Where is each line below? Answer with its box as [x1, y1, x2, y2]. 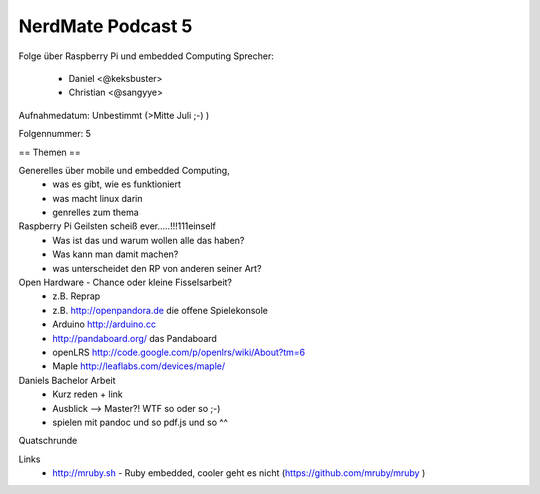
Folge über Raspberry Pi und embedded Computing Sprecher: [18, 50, 274, 62]
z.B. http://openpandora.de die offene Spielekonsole [52, 304, 269, 316]
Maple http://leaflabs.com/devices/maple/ [52, 360, 226, 372]
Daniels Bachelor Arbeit [18, 374, 116, 386]
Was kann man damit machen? [52, 248, 179, 260]
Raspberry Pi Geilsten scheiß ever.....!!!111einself [18, 220, 217, 232]
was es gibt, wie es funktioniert [52, 178, 182, 190]
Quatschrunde [18, 435, 78, 447]
